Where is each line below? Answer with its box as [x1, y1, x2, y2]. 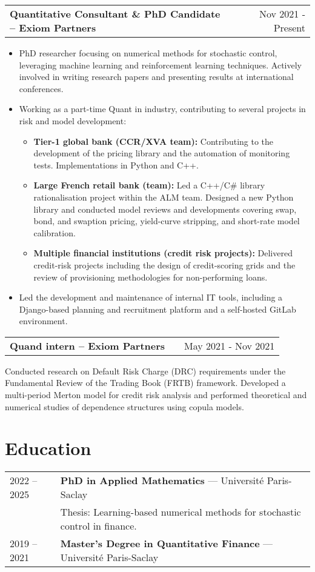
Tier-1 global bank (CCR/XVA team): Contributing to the [33, 135, 274, 147]
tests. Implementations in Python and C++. [33, 158, 199, 171]
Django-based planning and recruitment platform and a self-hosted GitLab [19, 302, 296, 315]
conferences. [19, 82, 64, 95]
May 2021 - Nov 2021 [184, 338, 275, 353]
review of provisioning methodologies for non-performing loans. [33, 270, 268, 283]
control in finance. [60, 519, 137, 533]
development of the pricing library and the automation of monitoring [33, 147, 290, 159]
